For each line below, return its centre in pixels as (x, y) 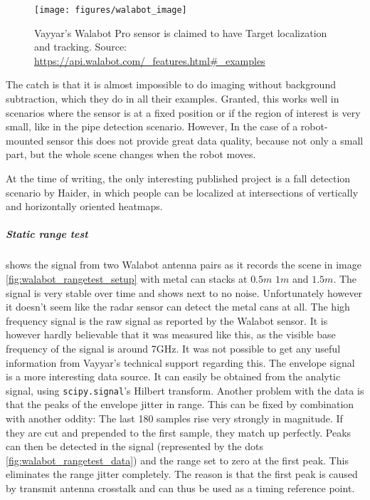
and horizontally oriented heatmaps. (84, 206)
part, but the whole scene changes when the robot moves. (131, 154)
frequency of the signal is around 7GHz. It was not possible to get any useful (173, 348)
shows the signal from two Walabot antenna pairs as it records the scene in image (184, 265)
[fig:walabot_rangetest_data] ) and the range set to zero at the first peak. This (177, 460)
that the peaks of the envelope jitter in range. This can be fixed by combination (180, 404)
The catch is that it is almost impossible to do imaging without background (171, 84)
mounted (25, 140)
